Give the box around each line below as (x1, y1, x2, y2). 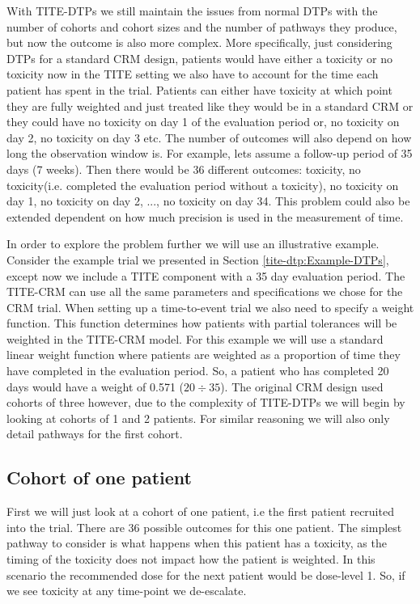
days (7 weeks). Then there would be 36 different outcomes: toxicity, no (6, 160, 361, 177)
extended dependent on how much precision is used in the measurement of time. (6, 208, 404, 225)
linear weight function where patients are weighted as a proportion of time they (6, 346, 401, 363)
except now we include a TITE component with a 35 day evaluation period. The (6, 267, 405, 284)
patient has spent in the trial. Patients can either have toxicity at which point (6, 81, 392, 98)
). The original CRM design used (220, 378, 384, 395)
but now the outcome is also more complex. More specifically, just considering (6, 34, 392, 51)
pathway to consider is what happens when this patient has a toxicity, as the (6, 534, 387, 551)
